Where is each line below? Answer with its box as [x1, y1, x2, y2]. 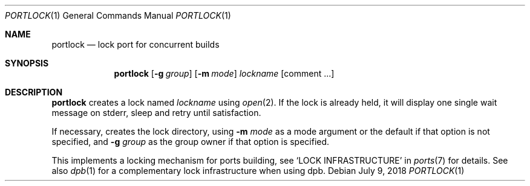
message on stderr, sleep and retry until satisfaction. [51, 107, 261, 118]
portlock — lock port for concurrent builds [51, 39, 220, 50]
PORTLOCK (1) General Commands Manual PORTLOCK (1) [5, 10, 231, 21]
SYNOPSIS [5, 58, 49, 68]
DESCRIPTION [5, 87, 63, 97]
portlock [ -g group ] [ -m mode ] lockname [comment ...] [114, 68, 335, 79]
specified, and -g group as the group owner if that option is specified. [51, 136, 330, 147]
